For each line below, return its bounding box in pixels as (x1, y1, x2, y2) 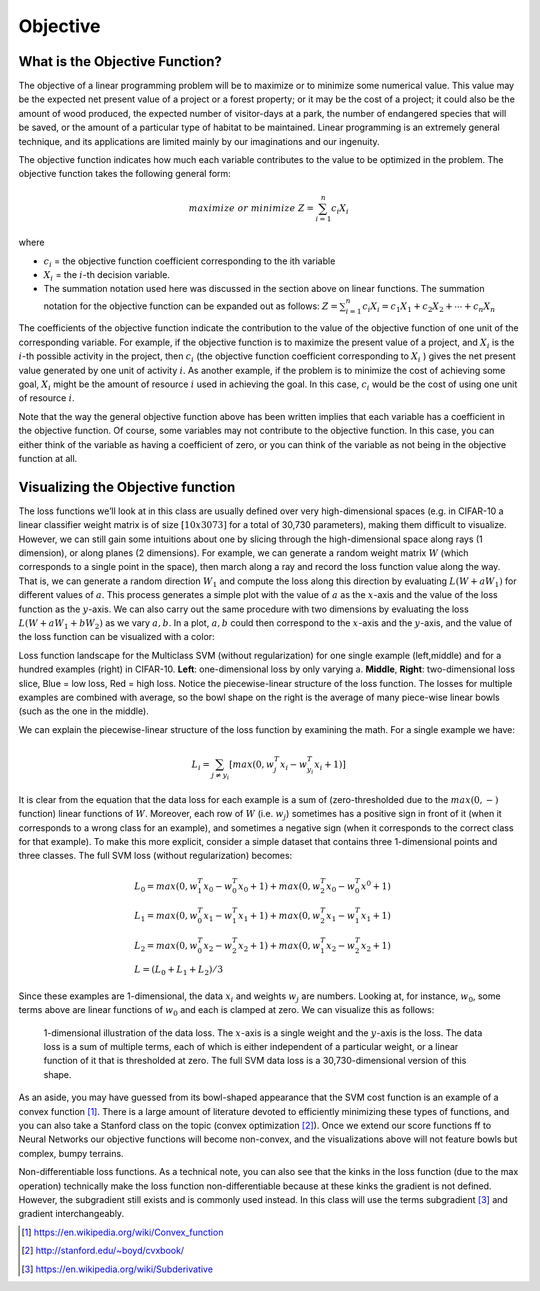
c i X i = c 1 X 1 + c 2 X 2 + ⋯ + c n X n (361, 300, 496, 314)
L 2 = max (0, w (134, 940, 198, 954)
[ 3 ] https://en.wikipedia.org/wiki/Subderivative (21, 1263, 214, 1275)
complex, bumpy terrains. (18, 1147, 124, 1159)
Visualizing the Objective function (18, 478, 236, 495)
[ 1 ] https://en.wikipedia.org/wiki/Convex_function (21, 1226, 224, 1238)
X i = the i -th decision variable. (43, 269, 170, 283)
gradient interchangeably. (18, 1208, 125, 1220)
